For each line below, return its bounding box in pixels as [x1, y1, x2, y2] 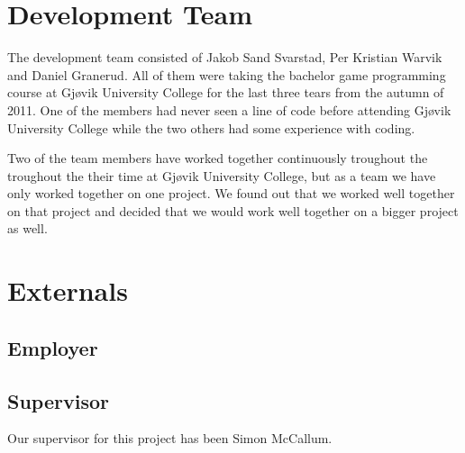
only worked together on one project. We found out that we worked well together [7, 184, 455, 203]
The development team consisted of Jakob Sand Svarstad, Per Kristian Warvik [7, 48, 442, 67]
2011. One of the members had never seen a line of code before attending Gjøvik [7, 100, 451, 119]
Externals [7, 272, 128, 309]
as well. [7, 219, 48, 238]
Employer [7, 333, 98, 361]
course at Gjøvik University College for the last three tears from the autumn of [7, 83, 444, 102]
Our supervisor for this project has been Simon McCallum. [7, 429, 333, 448]
